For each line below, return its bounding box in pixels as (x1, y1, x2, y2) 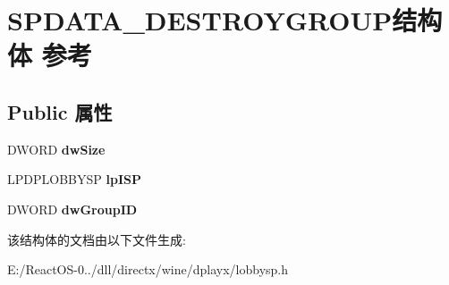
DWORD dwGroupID (7, 199, 138, 218)
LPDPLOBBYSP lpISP (7, 170, 141, 189)
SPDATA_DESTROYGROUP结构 (7, 2, 443, 38)
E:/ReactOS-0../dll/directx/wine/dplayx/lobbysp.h (7, 260, 289, 279)
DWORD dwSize (7, 139, 106, 158)
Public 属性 (7, 97, 113, 125)
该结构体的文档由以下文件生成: (7, 230, 186, 248)
